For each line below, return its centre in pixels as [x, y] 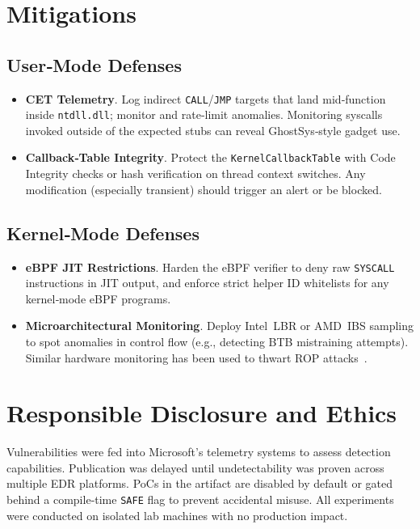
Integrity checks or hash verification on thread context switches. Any [195, 174]
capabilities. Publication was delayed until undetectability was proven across [195, 467]
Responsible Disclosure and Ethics [202, 413]
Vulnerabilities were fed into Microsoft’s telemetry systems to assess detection [199, 452]
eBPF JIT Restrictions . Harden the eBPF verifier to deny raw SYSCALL [210, 267]
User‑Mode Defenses [94, 64]
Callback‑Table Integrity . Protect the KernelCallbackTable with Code [210, 157]
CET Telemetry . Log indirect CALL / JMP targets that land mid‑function [206, 98]
